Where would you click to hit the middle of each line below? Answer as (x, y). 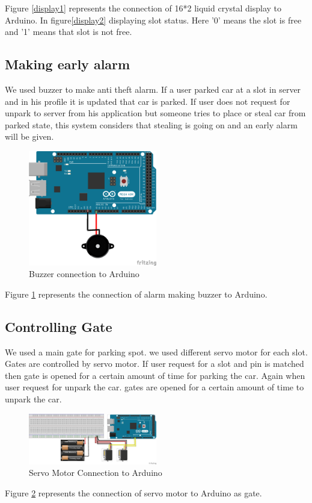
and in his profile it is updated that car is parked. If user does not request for (148, 101)
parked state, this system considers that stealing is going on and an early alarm (151, 124)
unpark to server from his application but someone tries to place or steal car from (155, 113)
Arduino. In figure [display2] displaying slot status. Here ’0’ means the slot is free (153, 20)
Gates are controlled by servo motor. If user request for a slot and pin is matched (154, 364)
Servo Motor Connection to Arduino (96, 473)
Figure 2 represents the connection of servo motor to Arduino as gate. (133, 492)
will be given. (29, 136)
